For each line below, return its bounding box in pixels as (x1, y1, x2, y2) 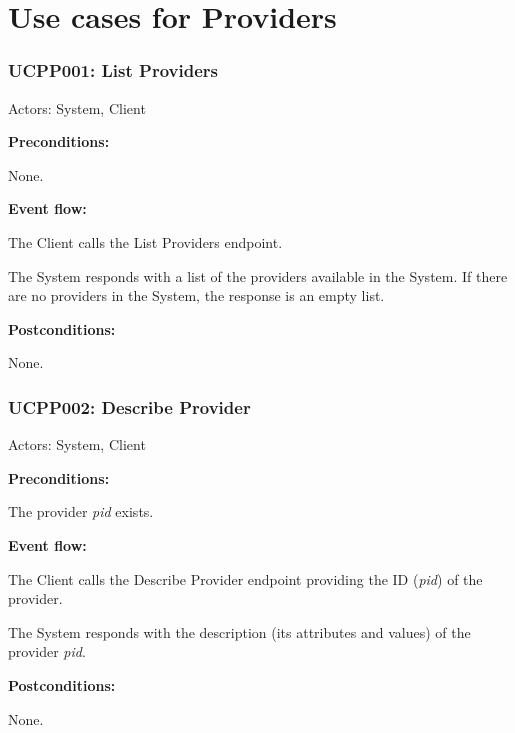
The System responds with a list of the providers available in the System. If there (8, 265, 508, 286)
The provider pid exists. (8, 501, 154, 522)
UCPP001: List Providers (8, 58, 218, 83)
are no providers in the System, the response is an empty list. (8, 285, 385, 306)
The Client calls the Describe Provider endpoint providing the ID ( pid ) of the (8, 568, 483, 589)
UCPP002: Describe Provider (8, 394, 251, 419)
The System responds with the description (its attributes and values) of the (8, 621, 471, 642)
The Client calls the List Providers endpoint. (8, 231, 283, 252)
